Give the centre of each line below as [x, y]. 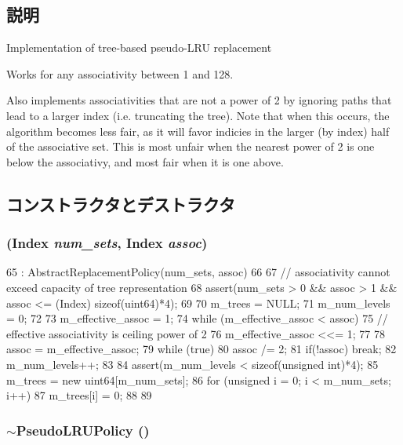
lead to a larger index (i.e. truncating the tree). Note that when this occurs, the [198, 115]
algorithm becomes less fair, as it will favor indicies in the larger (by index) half [198, 131]
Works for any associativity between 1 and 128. [120, 73]
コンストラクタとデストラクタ [121, 204]
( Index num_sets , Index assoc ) [107, 243]
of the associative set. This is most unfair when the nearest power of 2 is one [191, 146]
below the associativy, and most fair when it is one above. [145, 161]
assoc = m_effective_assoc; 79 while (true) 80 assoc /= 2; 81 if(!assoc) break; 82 [201, 349]
